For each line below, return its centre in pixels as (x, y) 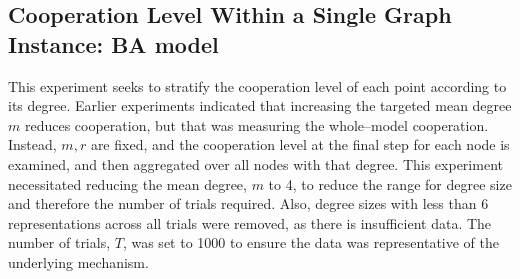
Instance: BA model (113, 43)
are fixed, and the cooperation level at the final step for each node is (300, 144)
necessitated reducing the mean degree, (127, 183)
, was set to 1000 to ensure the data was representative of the (311, 242)
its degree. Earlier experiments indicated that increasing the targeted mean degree (260, 105)
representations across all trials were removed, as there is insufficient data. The (250, 222)
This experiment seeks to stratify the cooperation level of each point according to (257, 85)
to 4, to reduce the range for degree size (390, 183)
